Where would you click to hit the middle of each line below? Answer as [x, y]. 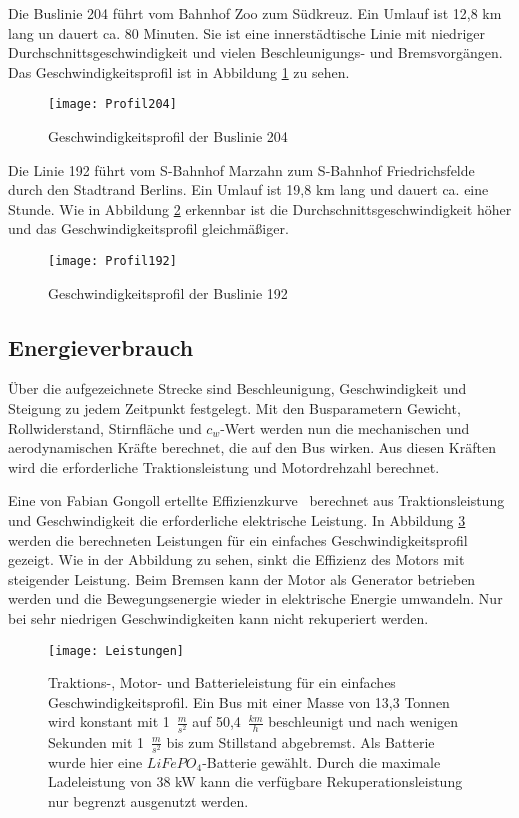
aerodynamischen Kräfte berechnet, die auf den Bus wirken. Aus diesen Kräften [252, 447]
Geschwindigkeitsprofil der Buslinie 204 [168, 136]
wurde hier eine [95, 761]
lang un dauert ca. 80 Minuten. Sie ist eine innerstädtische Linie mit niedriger [246, 32]
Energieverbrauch [101, 346]
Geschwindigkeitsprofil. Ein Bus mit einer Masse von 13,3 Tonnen [249, 701]
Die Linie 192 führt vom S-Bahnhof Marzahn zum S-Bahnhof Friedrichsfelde [241, 169]
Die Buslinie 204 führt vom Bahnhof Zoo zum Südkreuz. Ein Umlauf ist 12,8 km [255, 13]
